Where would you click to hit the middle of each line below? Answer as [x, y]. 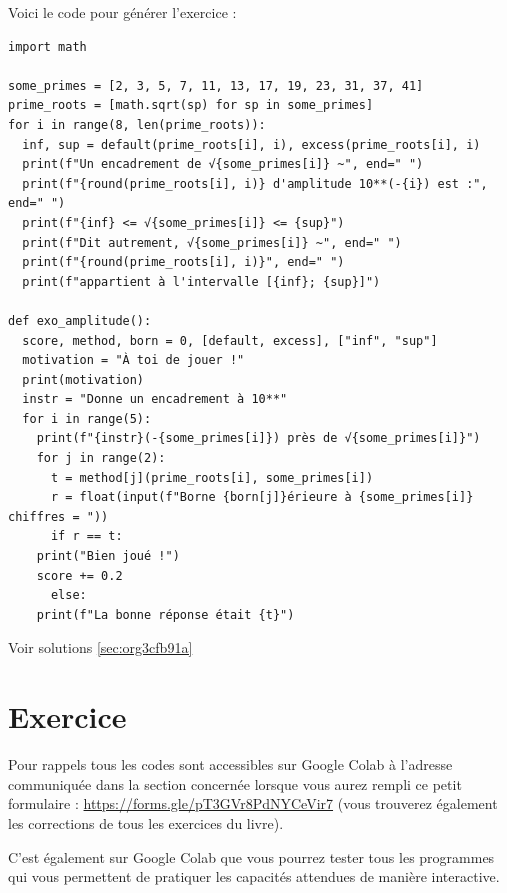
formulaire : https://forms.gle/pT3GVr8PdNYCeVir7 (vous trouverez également [253, 803]
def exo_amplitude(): [80, 320]
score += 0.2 [79, 575]
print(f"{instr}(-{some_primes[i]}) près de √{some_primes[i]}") [258, 438]
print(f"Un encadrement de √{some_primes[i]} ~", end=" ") [223, 164]
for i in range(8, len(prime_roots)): [137, 124]
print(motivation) [83, 379]
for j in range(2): [101, 458]
